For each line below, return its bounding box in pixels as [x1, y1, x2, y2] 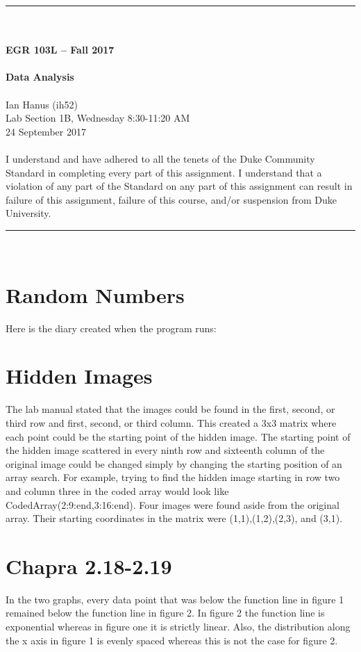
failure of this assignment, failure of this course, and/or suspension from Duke [6, 192, 337, 206]
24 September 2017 [6, 124, 86, 138]
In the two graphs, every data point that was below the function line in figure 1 [6, 592, 344, 606]
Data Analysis [6, 70, 74, 84]
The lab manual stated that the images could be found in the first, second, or [6, 402, 335, 416]
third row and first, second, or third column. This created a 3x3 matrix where [6, 415, 337, 430]
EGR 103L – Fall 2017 [6, 42, 115, 57]
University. [6, 206, 51, 220]
